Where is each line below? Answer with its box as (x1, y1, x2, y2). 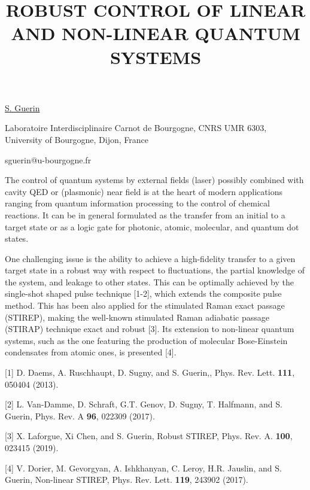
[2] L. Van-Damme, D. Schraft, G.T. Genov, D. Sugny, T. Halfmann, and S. (5, 398, 282, 410)
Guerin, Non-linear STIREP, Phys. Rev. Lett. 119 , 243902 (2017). (5, 473, 248, 486)
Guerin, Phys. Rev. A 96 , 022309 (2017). (5, 409, 155, 422)
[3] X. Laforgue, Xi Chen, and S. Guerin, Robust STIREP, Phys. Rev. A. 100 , (5, 430, 293, 442)
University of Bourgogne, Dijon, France (5, 133, 148, 145)
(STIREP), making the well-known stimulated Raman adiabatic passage (5, 311, 270, 323)
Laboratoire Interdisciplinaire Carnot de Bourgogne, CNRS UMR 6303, (5, 121, 267, 134)
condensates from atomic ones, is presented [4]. (5, 346, 177, 358)
